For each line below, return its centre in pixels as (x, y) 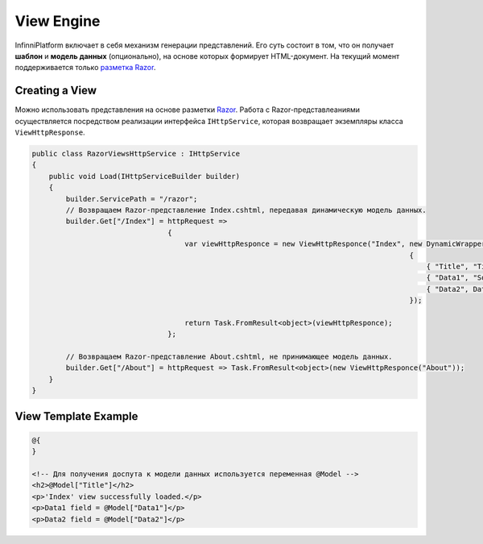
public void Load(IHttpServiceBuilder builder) (144, 176)
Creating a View (56, 91)
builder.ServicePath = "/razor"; (132, 199)
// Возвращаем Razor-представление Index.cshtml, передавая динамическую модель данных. (246, 210)
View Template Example (76, 416)
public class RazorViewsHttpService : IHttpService (136, 154)
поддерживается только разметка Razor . (85, 68)
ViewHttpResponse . (50, 132)
